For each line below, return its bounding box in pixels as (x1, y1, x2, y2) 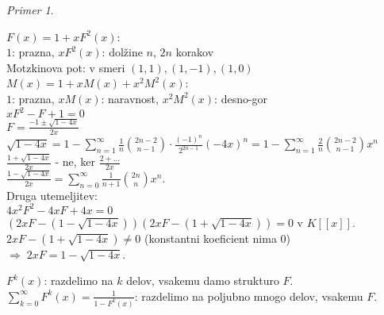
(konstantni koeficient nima (144, 229, 277, 246)
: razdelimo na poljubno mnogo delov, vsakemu (134, 287, 363, 304)
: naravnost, (101, 90, 159, 106)
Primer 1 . (6, 2, 54, 17)
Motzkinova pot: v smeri (6, 59, 125, 75)
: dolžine (102, 44, 143, 60)
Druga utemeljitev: (6, 186, 98, 203)
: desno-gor (214, 90, 268, 106)
